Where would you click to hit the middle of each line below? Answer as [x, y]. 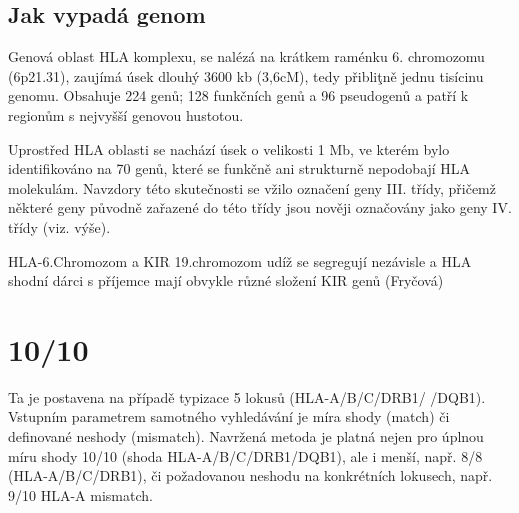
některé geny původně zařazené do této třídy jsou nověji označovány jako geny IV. [260, 207]
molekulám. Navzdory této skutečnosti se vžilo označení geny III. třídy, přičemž [252, 187]
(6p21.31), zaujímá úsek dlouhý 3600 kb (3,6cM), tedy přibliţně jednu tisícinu [246, 75]
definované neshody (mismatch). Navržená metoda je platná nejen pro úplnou [246, 436]
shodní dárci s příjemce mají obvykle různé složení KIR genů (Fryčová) [226, 280]
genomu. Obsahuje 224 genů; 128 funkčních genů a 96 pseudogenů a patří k [238, 95]
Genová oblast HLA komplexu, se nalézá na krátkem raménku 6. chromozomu [246, 56]
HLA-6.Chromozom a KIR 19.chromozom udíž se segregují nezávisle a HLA [240, 260]
